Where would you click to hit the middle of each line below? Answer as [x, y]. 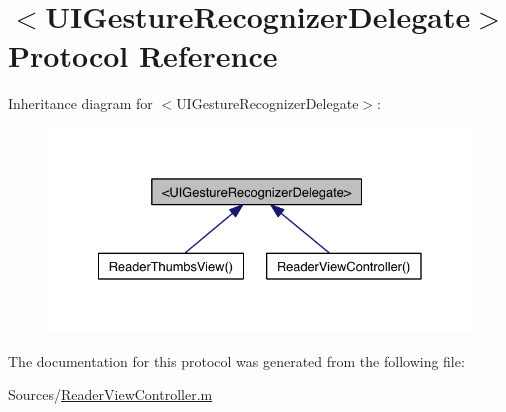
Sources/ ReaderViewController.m [110, 394]
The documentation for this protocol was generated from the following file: [236, 360]
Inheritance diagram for [80, 103]
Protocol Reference [143, 55]
